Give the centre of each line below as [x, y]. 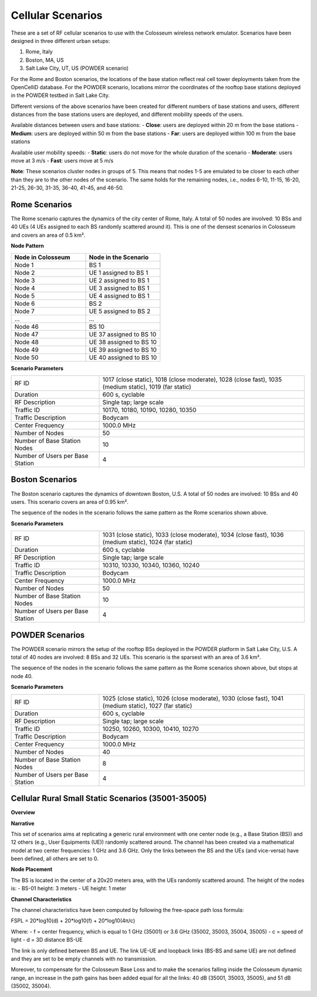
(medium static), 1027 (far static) [147, 706]
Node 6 [25, 304]
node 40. [22, 676]
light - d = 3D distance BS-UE [47, 940]
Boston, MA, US [45, 60]
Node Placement [32, 870]
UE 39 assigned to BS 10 [123, 349]
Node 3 [25, 280]
